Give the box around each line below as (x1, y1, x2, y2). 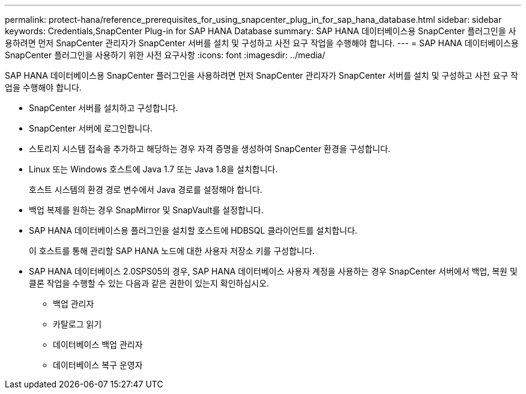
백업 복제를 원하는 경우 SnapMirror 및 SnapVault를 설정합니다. (29, 205, 264, 215)
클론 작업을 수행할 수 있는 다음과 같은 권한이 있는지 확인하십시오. (29, 278, 270, 288)
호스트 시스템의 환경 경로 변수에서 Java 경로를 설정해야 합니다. (29, 184, 262, 195)
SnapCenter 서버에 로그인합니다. (29, 123, 153, 133)
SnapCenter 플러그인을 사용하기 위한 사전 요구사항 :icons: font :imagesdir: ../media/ (5, 50, 325, 60)
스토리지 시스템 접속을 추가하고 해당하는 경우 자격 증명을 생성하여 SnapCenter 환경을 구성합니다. (29, 144, 391, 154)
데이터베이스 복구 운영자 (53, 360, 143, 370)
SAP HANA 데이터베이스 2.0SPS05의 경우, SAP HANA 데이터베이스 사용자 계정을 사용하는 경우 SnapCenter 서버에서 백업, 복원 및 (29, 266, 518, 276)
